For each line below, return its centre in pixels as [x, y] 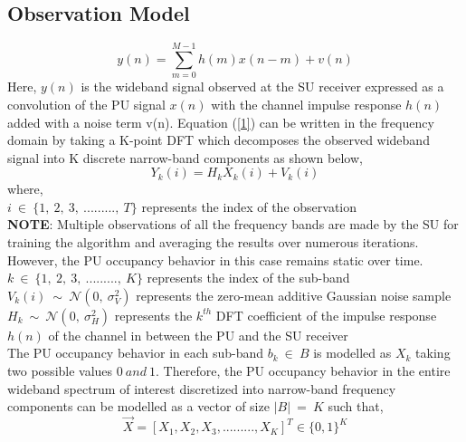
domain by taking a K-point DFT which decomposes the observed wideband [219, 140]
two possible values [60, 371]
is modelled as [352, 353]
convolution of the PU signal [86, 104]
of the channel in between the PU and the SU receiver [198, 335]
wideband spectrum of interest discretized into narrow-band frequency [202, 388]
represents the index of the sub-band [248, 278]
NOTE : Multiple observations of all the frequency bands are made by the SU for [233, 224]
